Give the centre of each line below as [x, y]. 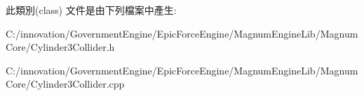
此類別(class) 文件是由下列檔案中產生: [91, 10]
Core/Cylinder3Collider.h [60, 47]
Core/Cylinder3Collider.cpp [65, 84]
